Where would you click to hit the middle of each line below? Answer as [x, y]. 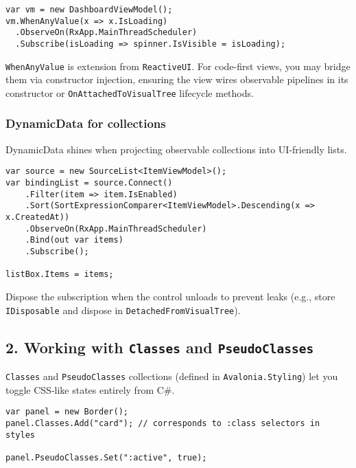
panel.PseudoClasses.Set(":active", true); [106, 457]
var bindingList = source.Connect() [89, 183]
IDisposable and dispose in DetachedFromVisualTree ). [123, 310]
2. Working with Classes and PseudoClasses [160, 347]
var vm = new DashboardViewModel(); [89, 10]
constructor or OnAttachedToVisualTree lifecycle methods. [130, 92]
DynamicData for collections [86, 123]
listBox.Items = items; [60, 275]
